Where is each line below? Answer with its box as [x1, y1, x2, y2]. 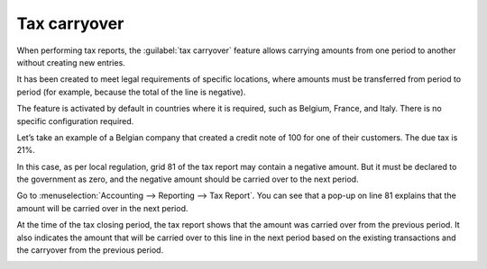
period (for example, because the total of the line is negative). [16, 86, 246, 97]
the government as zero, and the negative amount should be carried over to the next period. [16, 174, 360, 184]
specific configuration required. [16, 115, 134, 126]
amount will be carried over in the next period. [16, 202, 188, 213]
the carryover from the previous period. [16, 245, 164, 256]
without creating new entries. [16, 57, 125, 67]
